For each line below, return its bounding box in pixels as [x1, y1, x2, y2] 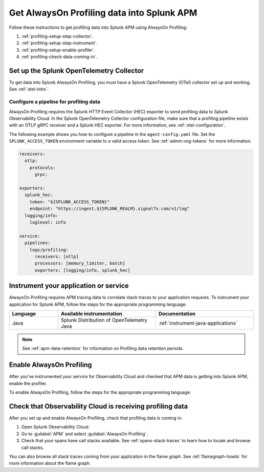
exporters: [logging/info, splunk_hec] [35, 267, 131, 273]
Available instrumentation [61, 310, 122, 317]
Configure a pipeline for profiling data [9, 98, 100, 105]
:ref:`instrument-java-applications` [158, 320, 238, 327]
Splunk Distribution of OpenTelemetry [61, 317, 148, 323]
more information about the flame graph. [9, 460, 91, 466]
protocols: [29, 165, 56, 171]
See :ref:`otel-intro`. [9, 86, 49, 92]
